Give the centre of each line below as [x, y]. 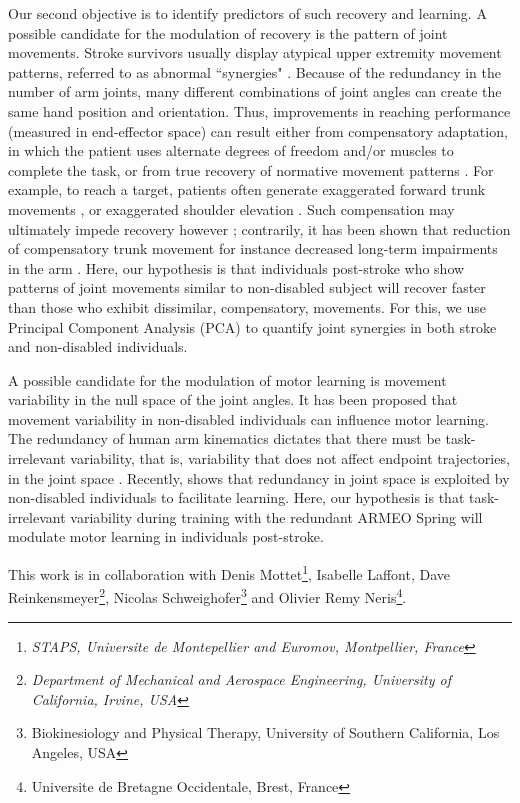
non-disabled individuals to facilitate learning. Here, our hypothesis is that [236, 497]
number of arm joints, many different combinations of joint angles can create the [255, 91]
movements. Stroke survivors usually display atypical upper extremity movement [255, 52]
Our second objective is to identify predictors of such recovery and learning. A [247, 13]
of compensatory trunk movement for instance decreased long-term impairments [253, 248]
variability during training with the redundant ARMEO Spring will [276, 516]
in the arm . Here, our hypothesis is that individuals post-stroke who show [236, 267]
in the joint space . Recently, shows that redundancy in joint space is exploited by [259, 477]
